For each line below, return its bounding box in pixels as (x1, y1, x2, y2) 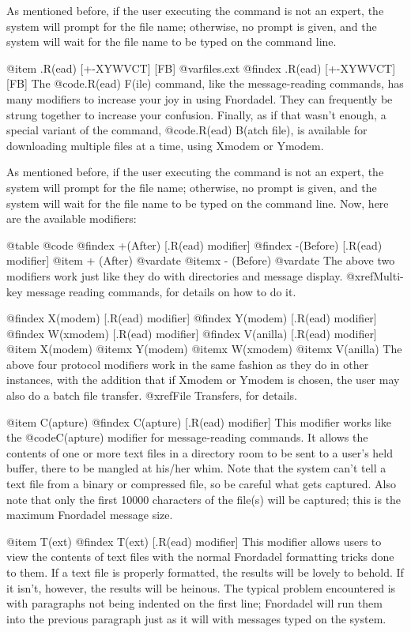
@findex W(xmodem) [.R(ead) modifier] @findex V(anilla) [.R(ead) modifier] (6, 325, 377, 341)
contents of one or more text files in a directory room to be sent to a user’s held (6, 444, 394, 461)
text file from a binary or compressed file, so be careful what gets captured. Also (6, 476, 396, 492)
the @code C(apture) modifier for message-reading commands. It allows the (6, 429, 368, 446)
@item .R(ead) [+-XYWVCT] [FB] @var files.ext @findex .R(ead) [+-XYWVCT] (6, 59, 396, 76)
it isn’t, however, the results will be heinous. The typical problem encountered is (6, 579, 396, 596)
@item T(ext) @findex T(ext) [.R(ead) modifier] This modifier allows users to (6, 532, 382, 549)
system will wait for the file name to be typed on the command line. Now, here (6, 194, 389, 211)
